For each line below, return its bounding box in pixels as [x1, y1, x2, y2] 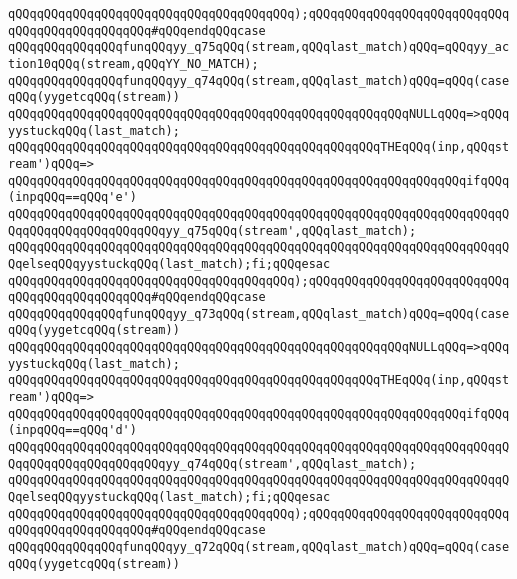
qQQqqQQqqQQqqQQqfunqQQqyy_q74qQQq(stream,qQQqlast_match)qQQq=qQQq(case [8, 73, 510, 88]
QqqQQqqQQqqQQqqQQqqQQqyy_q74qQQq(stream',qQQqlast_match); [8, 456, 417, 471]
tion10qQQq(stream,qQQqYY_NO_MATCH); [8, 56, 259, 71]
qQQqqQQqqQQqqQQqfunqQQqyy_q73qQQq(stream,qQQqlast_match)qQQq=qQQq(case [8, 306, 510, 321]
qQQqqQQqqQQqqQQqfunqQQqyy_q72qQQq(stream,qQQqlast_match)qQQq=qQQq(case [8, 540, 510, 554]
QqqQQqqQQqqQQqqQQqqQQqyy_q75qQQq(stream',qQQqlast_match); [8, 223, 417, 238]
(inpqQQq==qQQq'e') [8, 190, 137, 205]
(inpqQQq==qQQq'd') [8, 423, 137, 438]
